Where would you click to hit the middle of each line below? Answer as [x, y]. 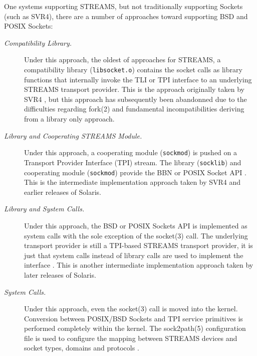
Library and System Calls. [44, 209]
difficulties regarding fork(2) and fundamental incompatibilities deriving [134, 109]
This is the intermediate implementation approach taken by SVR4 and [133, 182]
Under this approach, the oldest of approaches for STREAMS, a [122, 60]
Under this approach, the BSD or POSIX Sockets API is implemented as [136, 225]
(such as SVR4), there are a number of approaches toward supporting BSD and [126, 16]
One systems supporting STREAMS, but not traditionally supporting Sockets [123, 6]
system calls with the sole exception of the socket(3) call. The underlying [136, 235]
